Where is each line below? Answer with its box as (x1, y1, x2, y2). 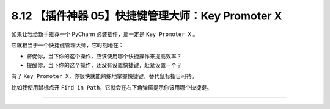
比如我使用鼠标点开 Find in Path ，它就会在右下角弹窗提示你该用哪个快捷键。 (11, 83, 213, 91)
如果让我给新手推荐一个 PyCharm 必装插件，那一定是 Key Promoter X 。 (11, 30, 199, 38)
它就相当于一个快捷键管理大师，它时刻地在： (11, 41, 124, 49)
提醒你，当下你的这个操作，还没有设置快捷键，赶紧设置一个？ (26, 61, 182, 68)
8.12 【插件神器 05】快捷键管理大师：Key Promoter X (11, 9, 282, 23)
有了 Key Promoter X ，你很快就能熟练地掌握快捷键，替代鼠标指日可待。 (11, 72, 197, 80)
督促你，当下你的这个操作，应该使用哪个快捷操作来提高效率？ (26, 52, 182, 60)
